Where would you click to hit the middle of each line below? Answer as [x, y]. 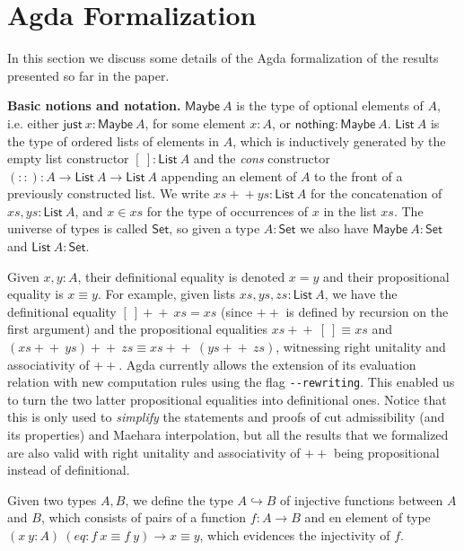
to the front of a [359, 175]
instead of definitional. [69, 470]
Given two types [52, 499]
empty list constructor [68, 158]
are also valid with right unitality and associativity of [154, 452]
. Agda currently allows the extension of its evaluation [267, 364]
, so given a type [214, 228]
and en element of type [368, 517]
